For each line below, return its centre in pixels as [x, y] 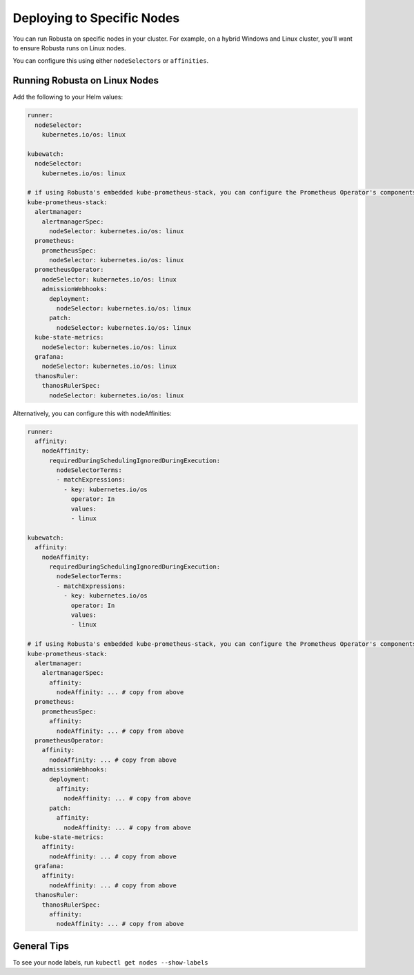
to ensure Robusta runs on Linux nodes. [69, 48]
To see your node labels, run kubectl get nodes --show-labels [110, 962]
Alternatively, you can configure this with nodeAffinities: [92, 413]
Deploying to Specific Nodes [96, 18]
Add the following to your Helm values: [68, 97]
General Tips [41, 946]
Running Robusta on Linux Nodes [86, 80]
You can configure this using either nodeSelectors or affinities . [111, 61]
